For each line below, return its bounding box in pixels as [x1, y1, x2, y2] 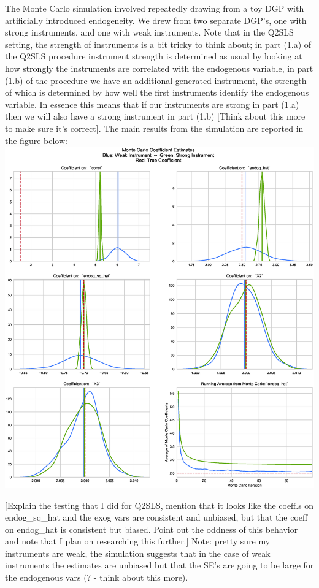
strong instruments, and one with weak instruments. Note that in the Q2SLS [5, 26, 294, 39]
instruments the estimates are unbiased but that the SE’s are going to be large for [5, 559, 314, 571]
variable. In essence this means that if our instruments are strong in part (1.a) [5, 97, 299, 110]
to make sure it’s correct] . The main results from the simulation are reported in [5, 121, 304, 134]
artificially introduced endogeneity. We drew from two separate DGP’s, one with [5, 13, 307, 26]
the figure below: [5, 134, 67, 147]
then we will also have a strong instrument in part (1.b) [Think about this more [5, 110, 306, 123]
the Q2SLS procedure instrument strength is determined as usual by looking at [5, 50, 302, 63]
